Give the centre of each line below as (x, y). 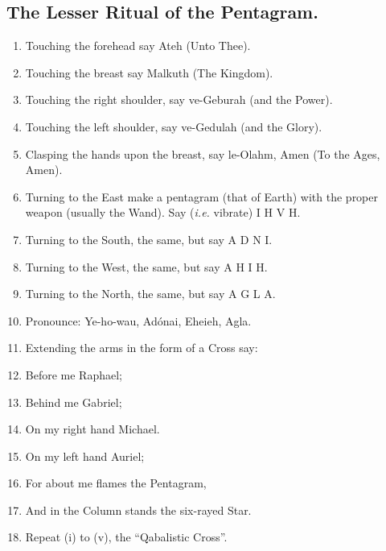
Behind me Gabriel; (74, 402)
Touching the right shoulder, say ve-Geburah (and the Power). (179, 99)
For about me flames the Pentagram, (116, 483)
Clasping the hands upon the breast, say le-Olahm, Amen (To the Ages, (203, 153)
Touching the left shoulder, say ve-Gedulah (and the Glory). (174, 126)
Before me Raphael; (74, 374)
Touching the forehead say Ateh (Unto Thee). (138, 46)
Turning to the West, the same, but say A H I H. (146, 266)
